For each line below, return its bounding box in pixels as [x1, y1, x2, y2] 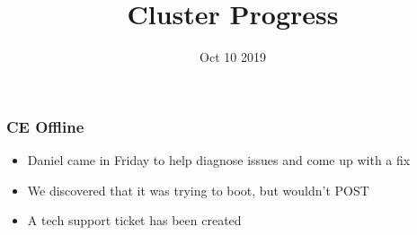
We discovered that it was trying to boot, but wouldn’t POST [27, 180, 369, 199]
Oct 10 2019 [200, 48, 266, 66]
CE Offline [6, 115, 84, 137]
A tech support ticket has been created [27, 211, 242, 230]
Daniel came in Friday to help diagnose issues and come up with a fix [27, 151, 411, 170]
